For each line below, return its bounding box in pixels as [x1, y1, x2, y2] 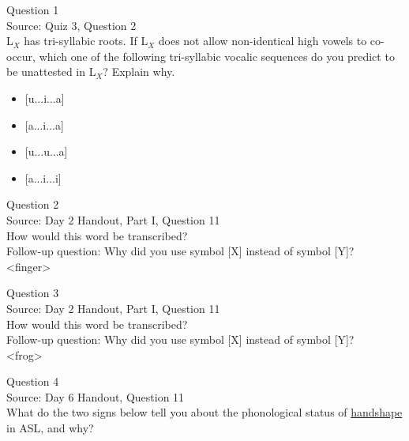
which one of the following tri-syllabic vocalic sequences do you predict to [39, 47, 395, 64]
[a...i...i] [24, 169, 62, 186]
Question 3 [6, 285, 59, 301]
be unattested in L [6, 63, 96, 80]
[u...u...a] [24, 143, 68, 160]
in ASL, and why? [6, 420, 94, 436]
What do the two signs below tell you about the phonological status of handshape [6, 404, 403, 420]
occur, [6, 47, 36, 64]
